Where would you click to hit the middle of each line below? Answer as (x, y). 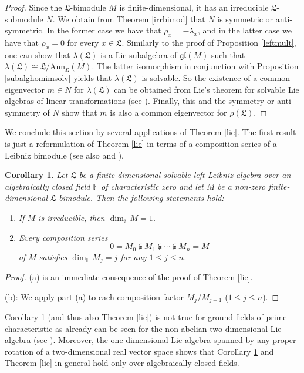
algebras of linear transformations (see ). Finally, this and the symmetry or (140, 101)
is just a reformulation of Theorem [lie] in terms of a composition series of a (141, 143)
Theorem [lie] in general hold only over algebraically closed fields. (122, 363)
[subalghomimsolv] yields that (58, 77)
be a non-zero (241, 186)
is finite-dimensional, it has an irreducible (194, 7)
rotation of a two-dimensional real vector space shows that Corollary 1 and (139, 351)
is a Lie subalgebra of (139, 54)
